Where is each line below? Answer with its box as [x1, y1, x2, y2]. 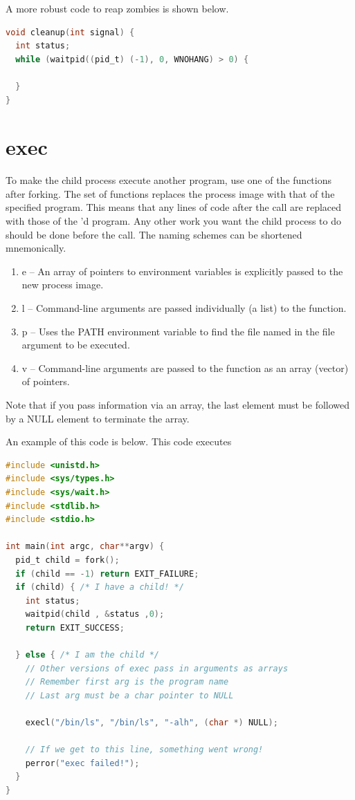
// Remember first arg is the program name [25, 677, 229, 687]
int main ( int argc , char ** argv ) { [6, 541, 165, 552]
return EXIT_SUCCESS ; [25, 622, 125, 633]
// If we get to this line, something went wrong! [25, 745, 264, 755]
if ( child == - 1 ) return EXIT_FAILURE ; [15, 568, 199, 579]
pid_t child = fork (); [15, 555, 120, 565]
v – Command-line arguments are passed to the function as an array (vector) [21, 360, 349, 375]
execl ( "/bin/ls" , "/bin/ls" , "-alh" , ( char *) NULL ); [25, 718, 278, 728]
